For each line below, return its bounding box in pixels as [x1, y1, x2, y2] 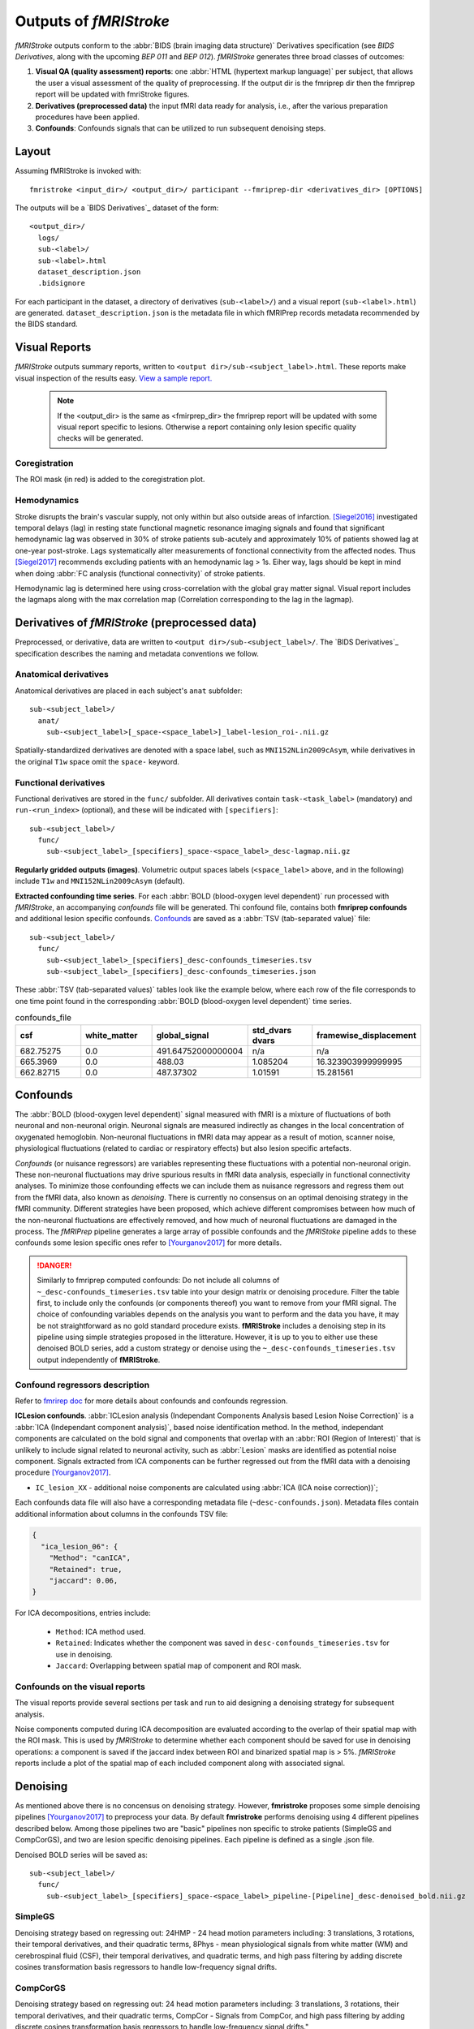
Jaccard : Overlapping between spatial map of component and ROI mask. [55, 1661, 302, 1670]
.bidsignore [37, 278, 85, 288]
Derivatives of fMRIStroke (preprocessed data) [15, 616, 257, 630]
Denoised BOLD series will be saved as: [15, 1850, 148, 1859]
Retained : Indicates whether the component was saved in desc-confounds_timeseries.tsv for [55, 1638, 390, 1648]
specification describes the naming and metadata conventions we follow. [15, 648, 259, 658]
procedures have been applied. [35, 112, 140, 122]
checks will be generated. [57, 433, 144, 443]
